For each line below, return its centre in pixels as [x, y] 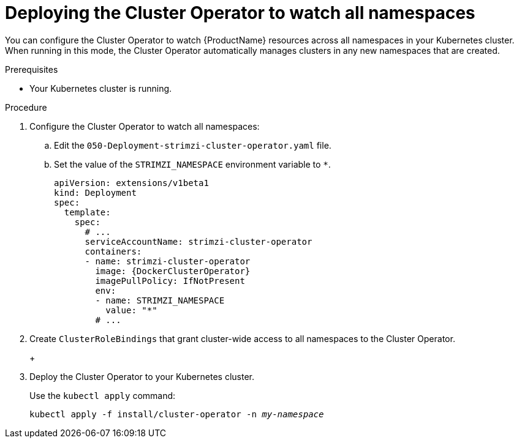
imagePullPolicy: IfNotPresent [170, 281]
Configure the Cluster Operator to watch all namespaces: [145, 126]
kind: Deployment [95, 192]
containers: [113, 251]
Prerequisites [32, 69]
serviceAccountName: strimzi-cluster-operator [199, 241]
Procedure [26, 107]
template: [87, 212]
